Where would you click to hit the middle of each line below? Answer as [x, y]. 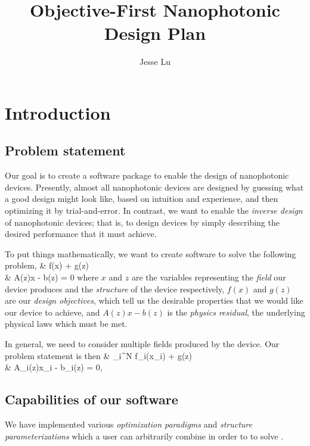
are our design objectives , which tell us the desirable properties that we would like [154, 300]
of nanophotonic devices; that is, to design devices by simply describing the [142, 222]
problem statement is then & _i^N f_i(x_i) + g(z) [99, 355]
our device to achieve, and [52, 312]
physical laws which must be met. [66, 324]
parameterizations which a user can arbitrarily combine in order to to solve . [144, 436]
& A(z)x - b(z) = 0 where [52, 277]
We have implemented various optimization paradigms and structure [128, 424]
